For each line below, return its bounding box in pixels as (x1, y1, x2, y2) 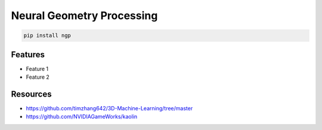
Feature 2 (26, 73, 50, 81)
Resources (11, 89, 52, 99)
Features (11, 49, 45, 60)
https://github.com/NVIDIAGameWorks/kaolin (26, 113, 138, 120)
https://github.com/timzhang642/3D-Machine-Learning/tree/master (26, 104, 193, 112)
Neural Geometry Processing (11, 9, 158, 22)
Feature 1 (26, 65, 49, 72)
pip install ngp (23, 32, 72, 39)
